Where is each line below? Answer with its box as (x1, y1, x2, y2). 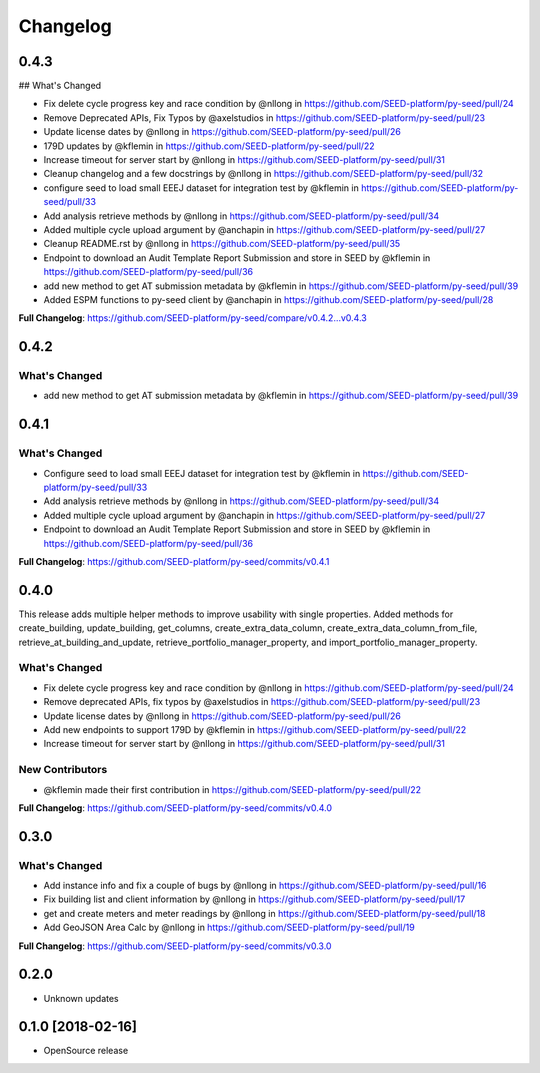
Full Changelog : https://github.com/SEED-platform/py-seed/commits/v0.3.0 (18, 940, 332, 952)
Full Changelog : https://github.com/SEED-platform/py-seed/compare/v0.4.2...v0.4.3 (18, 312, 367, 324)
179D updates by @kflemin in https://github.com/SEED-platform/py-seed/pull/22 (43, 140, 375, 152)
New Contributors (18, 763, 108, 777)
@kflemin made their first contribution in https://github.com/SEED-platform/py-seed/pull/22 (43, 783, 422, 795)
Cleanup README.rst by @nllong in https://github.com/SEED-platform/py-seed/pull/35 (43, 238, 401, 250)
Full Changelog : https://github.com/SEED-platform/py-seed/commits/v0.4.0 (18, 801, 333, 814)
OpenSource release (43, 1045, 129, 1057)
